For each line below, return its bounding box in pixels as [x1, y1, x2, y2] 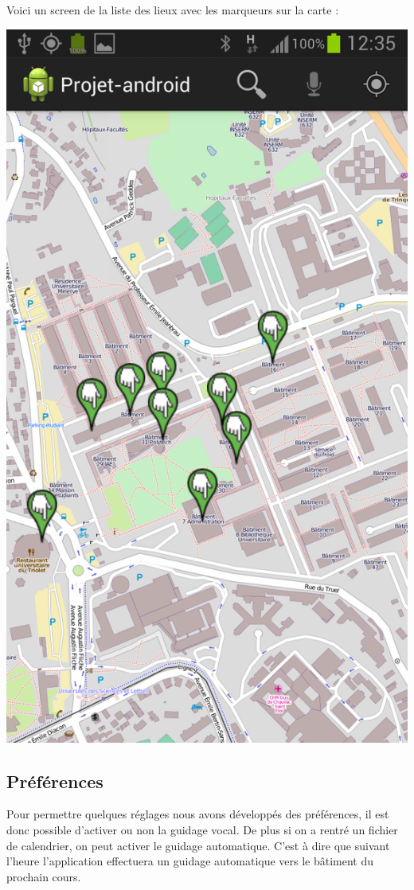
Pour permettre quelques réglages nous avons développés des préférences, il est [6, 806, 389, 822]
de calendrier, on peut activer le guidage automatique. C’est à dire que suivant [6, 837, 390, 853]
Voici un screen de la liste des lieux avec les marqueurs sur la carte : [6, 2, 339, 18]
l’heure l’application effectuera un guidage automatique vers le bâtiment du [6, 853, 374, 869]
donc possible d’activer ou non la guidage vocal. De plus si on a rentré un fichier [6, 821, 398, 837]
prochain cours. [6, 868, 81, 884]
